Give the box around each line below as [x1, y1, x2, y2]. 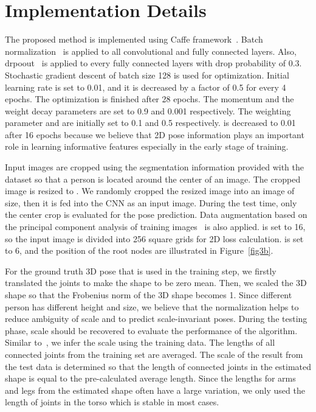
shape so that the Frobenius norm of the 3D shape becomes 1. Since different [5, 288, 292, 301]
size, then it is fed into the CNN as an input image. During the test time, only [5, 196, 297, 209]
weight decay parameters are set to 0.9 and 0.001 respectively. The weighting [5, 104, 291, 117]
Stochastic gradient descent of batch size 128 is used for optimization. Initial [5, 68, 289, 81]
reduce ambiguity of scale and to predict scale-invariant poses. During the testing [5, 312, 307, 325]
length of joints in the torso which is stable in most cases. [5, 396, 219, 408]
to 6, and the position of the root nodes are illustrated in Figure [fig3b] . [5, 244, 273, 257]
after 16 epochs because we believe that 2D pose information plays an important [5, 128, 304, 141]
